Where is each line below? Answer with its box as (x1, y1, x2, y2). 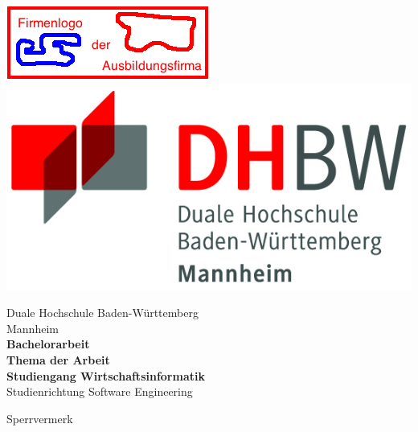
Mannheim (6, 319, 59, 336)
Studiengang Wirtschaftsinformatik (6, 367, 205, 384)
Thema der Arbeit (6, 351, 110, 368)
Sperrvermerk (6, 409, 73, 426)
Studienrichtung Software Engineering (6, 383, 193, 400)
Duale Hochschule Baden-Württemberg (6, 304, 199, 321)
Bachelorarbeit (6, 335, 90, 352)
